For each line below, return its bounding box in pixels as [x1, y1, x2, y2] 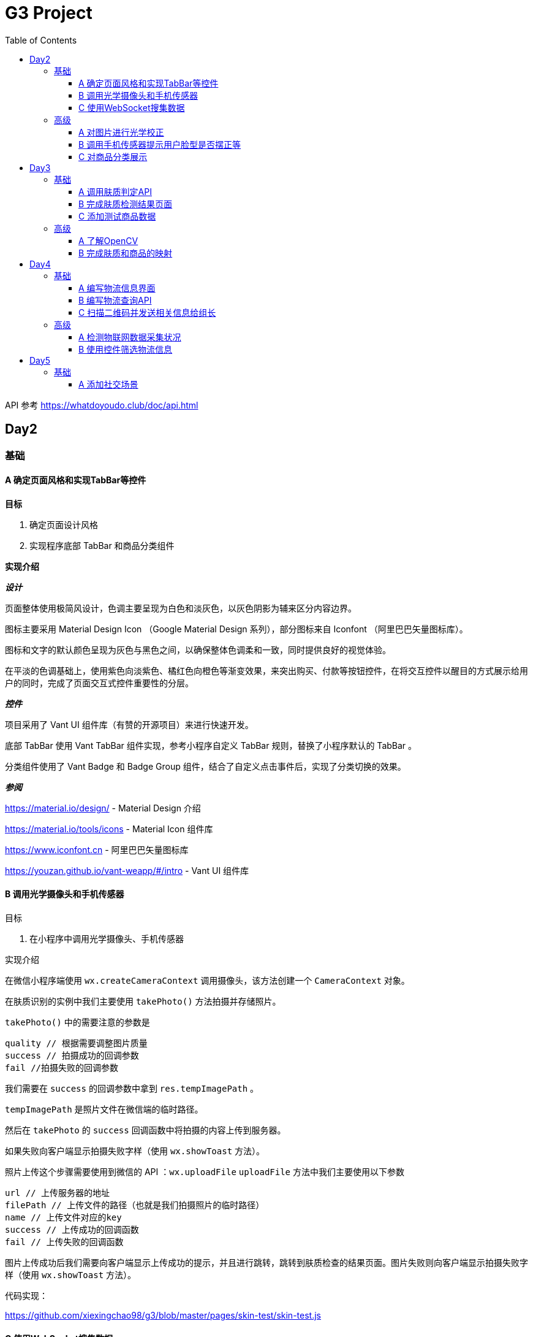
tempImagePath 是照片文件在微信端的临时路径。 [5, 1104, 203, 1115]
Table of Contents [5, 34, 77, 45]
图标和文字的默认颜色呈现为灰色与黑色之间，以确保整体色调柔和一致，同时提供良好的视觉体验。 [5, 644, 391, 655]
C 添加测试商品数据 [78, 210, 156, 221]
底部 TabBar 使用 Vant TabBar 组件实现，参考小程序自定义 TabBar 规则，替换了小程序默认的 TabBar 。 [5, 740, 417, 751]
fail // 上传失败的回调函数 [5, 1237, 124, 1247]
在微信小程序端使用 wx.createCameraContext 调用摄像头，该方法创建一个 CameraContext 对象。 [5, 975, 410, 986]
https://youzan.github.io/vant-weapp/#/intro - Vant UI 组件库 [5, 865, 249, 876]
